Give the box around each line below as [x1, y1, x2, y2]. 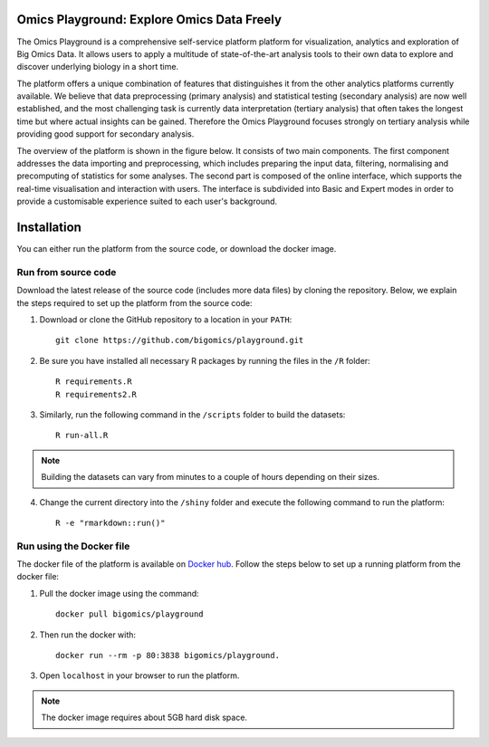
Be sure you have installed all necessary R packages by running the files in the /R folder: [39, 355, 370, 366]
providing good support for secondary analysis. [16, 129, 195, 139]
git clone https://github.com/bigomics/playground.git [55, 335, 304, 346]
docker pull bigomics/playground [55, 609, 204, 619]
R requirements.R [55, 377, 132, 387]
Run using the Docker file [16, 540, 130, 552]
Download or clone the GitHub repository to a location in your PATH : [39, 314, 292, 325]
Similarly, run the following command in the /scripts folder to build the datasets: [39, 408, 346, 420]
